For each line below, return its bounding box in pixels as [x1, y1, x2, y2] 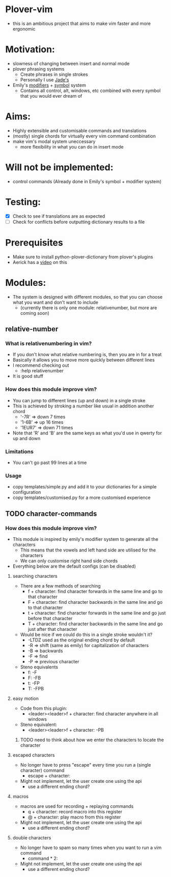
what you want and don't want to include [12, 299, 98, 305]
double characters [12, 834, 51, 840]
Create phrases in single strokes [20, 71, 88, 77]
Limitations [5, 448, 34, 455]
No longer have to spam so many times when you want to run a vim [20, 844, 162, 851]
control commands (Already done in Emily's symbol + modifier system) [12, 178, 162, 184]
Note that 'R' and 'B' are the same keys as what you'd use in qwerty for [12, 430, 162, 436]
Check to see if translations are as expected [12, 213, 105, 219]
